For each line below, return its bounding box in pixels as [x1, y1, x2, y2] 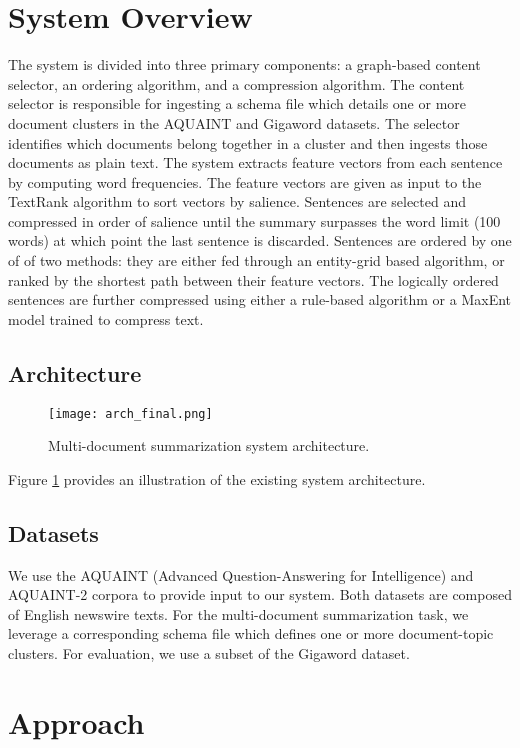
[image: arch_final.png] [48, 406, 213, 421]
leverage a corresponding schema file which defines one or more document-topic [8, 623, 494, 644]
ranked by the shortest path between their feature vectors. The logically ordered [8, 269, 499, 290]
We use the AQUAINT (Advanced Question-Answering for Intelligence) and [8, 564, 474, 585]
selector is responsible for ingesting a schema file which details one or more [8, 93, 467, 114]
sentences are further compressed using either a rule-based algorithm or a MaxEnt [8, 289, 512, 310]
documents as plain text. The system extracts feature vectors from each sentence [8, 152, 503, 173]
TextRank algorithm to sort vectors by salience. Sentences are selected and [8, 191, 467, 212]
